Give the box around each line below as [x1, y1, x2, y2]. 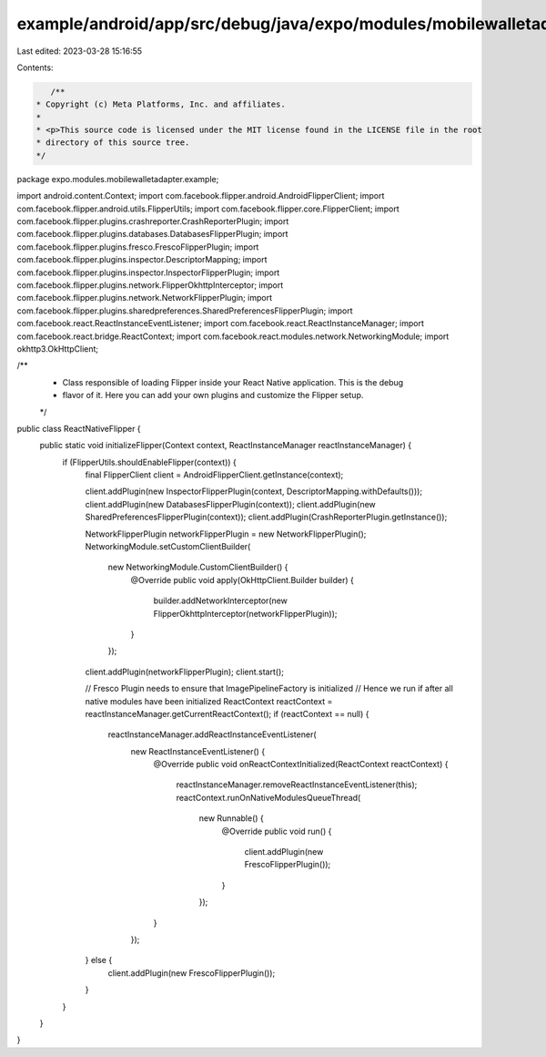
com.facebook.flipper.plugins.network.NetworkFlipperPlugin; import [16, 292, 273, 303]
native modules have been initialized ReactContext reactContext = [85, 695, 333, 706]
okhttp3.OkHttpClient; [16, 343, 99, 354]
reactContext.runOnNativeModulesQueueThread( [176, 792, 361, 803]
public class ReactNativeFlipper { [16, 423, 141, 434]
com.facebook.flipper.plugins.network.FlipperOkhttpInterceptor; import [16, 279, 284, 291]
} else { [85, 955, 113, 966]
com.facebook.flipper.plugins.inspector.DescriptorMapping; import [16, 254, 268, 265]
